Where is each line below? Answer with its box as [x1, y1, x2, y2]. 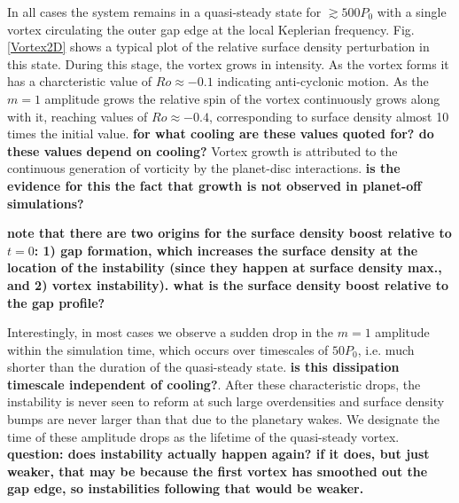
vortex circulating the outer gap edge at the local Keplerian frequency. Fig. [7, 20, 415, 38]
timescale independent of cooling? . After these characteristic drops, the [7, 374, 421, 393]
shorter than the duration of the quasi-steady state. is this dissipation [7, 358, 400, 376]
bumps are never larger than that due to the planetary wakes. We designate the [7, 410, 440, 428]
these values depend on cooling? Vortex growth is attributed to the [7, 141, 398, 160]
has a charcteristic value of [7, 72, 152, 90]
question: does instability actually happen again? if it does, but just [7, 444, 430, 463]
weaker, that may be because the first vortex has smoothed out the [7, 461, 428, 480]
